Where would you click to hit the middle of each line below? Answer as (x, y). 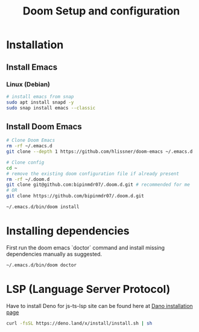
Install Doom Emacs (44, 127)
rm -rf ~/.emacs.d (29, 146)
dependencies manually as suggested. (54, 254)
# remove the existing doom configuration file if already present (93, 174)
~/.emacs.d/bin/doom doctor (42, 265)
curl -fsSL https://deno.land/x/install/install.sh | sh (79, 323)
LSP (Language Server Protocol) (88, 289)
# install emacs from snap (40, 97)
